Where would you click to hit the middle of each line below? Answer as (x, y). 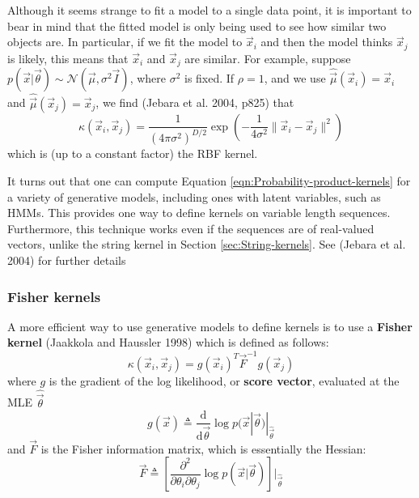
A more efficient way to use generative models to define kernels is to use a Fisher (210, 326)
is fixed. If (209, 78)
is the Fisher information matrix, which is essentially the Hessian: (203, 448)
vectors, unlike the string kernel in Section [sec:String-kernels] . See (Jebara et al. (207, 244)
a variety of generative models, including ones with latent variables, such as (194, 196)
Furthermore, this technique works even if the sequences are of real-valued (191, 228)
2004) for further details (67, 260)
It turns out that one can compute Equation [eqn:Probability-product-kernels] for (209, 181)
